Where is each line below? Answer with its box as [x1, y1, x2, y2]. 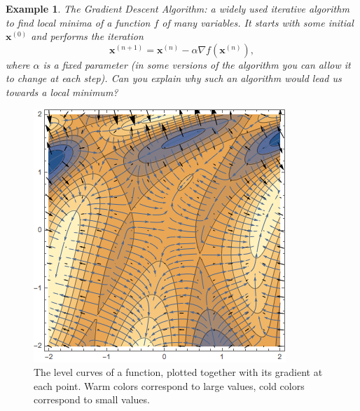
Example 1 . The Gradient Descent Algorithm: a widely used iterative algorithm [6, 1, 349, 15]
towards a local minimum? [6, 84, 118, 99]
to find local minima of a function [6, 15, 151, 29]
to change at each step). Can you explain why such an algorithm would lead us [6, 71, 342, 86]
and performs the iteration [31, 29, 144, 43]
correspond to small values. [34, 392, 150, 407]
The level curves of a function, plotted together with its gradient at [34, 365, 323, 379]
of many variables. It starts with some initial [162, 15, 354, 29]
